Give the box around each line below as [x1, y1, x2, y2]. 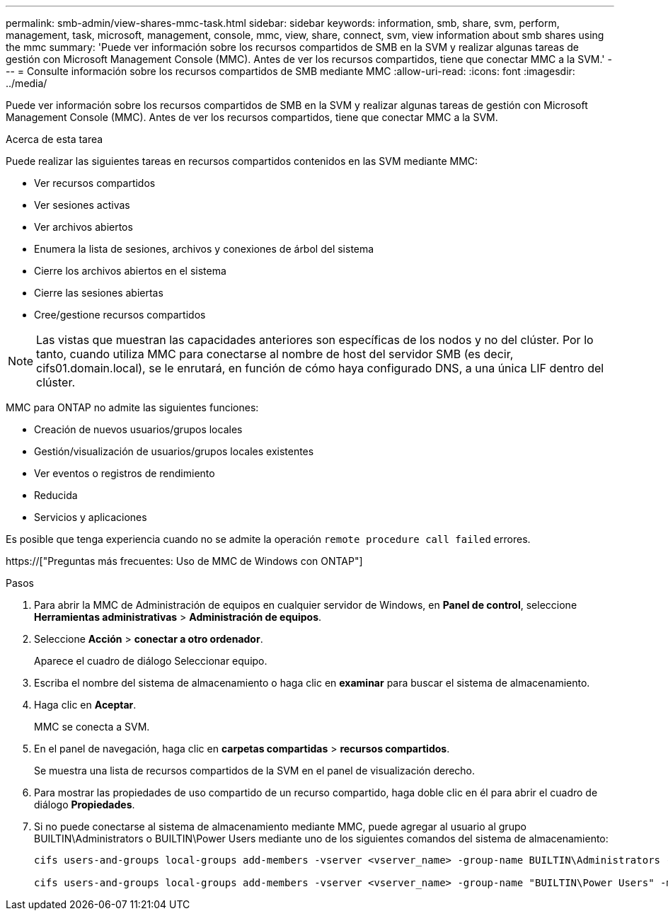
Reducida [34, 489, 78, 501]
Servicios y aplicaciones [34, 511, 147, 523]
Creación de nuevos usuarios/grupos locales [34, 423, 243, 435]
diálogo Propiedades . [34, 798, 135, 811]
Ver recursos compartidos [34, 177, 156, 189]
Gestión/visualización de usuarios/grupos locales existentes [34, 445, 314, 457]
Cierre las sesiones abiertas [34, 287, 163, 299]
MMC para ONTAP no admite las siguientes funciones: [6, 401, 259, 413]
